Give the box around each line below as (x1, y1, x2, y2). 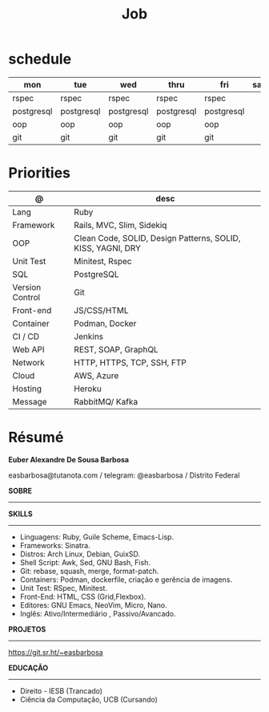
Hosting (12, 383, 42, 394)
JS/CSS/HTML (74, 304, 129, 315)
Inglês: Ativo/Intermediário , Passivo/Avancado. (19, 608, 176, 618)
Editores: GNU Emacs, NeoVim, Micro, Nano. (19, 600, 168, 610)
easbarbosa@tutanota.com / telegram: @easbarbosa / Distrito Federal (8, 470, 240, 480)
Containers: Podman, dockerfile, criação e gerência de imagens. (19, 575, 233, 584)
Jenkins (74, 331, 104, 342)
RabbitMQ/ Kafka (74, 396, 139, 407)
